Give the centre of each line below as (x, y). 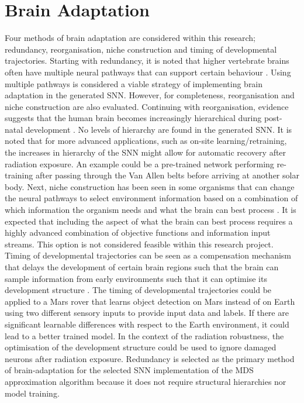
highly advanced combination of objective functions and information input (138, 232)
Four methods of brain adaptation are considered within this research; (130, 38)
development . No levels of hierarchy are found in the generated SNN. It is (159, 129)
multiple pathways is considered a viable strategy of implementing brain (134, 83)
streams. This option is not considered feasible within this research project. (139, 244)
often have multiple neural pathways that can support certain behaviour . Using (148, 72)
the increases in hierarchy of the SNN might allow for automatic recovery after (146, 152)
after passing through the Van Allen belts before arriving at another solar (167, 175)
